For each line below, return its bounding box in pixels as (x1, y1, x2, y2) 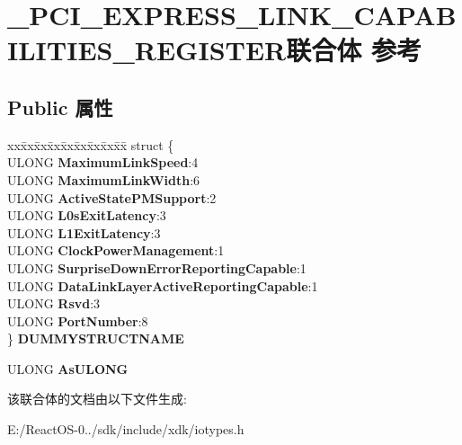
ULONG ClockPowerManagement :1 (7, 241, 225, 260)
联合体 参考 (286, 31, 422, 68)
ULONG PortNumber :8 (7, 311, 148, 330)
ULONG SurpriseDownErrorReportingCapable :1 (7, 258, 307, 277)
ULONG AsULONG (7, 359, 129, 378)
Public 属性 (7, 93, 113, 120)
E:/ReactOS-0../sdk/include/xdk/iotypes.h (7, 420, 244, 439)
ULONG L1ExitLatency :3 (7, 223, 161, 242)
